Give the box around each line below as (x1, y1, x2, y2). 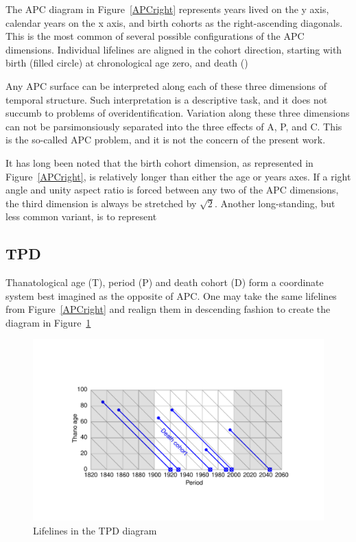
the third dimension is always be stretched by (5, 196, 197, 210)
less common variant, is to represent (5, 209, 157, 224)
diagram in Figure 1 (5, 315, 91, 329)
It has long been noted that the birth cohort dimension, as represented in (5, 155, 313, 169)
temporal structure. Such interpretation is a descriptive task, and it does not (5, 92, 328, 106)
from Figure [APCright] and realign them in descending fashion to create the (5, 302, 331, 316)
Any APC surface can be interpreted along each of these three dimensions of (5, 78, 327, 93)
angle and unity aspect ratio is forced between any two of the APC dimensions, (5, 182, 339, 197)
